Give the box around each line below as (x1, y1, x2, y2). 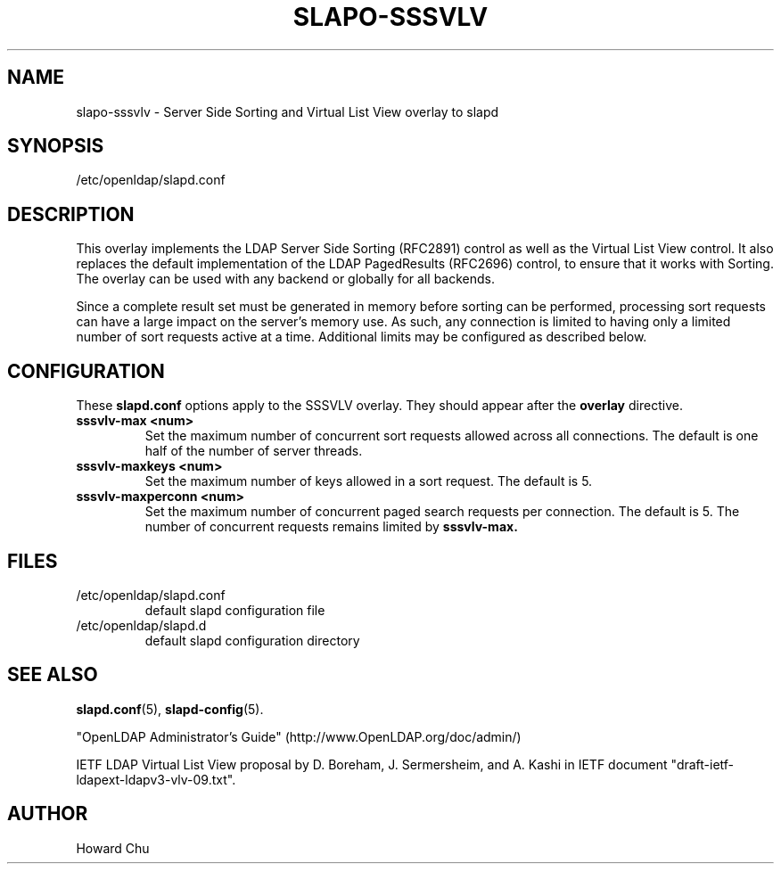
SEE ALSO (7, 663, 98, 686)
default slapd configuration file (144, 602, 325, 618)
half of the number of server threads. (144, 443, 363, 459)
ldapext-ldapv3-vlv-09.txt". (76, 771, 236, 787)
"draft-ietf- (670, 756, 735, 772)
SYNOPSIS (7, 135, 104, 158)
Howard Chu (76, 840, 150, 856)
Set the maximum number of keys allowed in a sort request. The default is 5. (144, 473, 593, 489)
